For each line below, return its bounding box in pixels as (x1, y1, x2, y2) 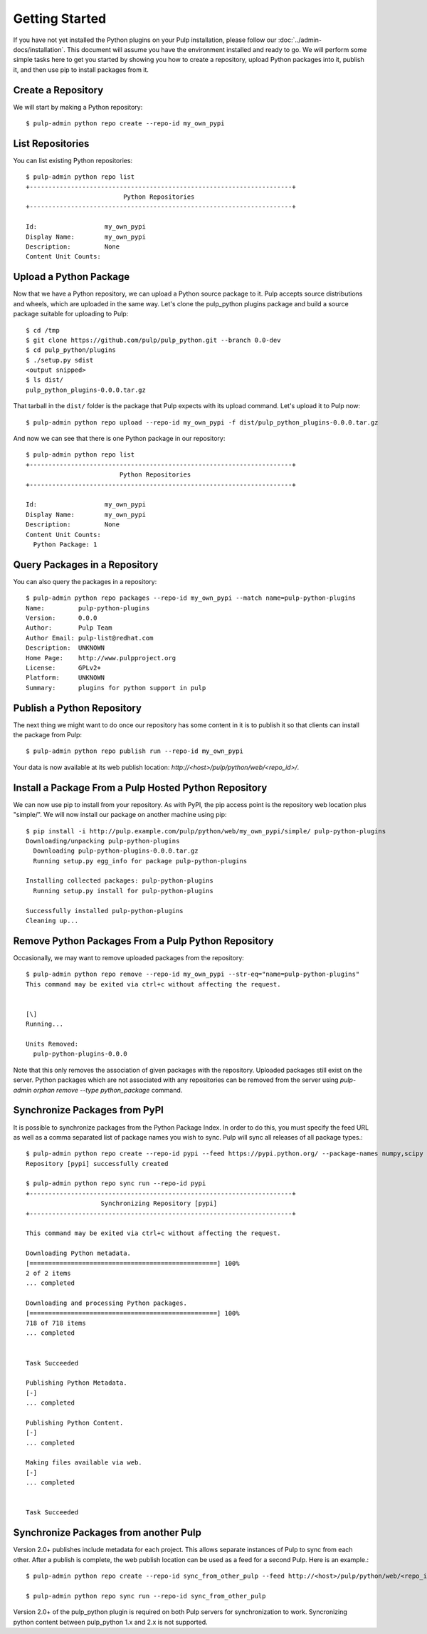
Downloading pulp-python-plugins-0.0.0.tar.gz (33, 847, 199, 855)
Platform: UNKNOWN (26, 674, 105, 682)
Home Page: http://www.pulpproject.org (26, 654, 176, 662)
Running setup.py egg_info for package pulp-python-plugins (33, 857, 248, 865)
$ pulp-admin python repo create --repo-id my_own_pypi (26, 120, 225, 128)
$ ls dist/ (26, 376, 64, 384)
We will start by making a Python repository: (13, 103, 143, 111)
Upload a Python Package (13, 271, 130, 283)
